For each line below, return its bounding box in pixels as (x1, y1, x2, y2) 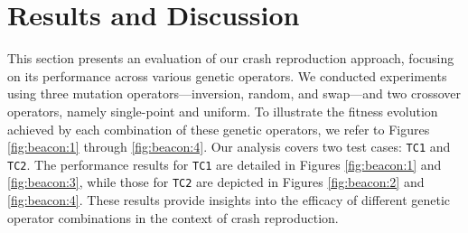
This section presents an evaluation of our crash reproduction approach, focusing (7, 49, 454, 68)
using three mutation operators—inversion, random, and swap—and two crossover (7, 84, 462, 103)
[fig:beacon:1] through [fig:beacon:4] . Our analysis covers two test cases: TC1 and (7, 137, 451, 156)
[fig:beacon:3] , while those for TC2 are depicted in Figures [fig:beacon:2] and (7, 172, 425, 191)
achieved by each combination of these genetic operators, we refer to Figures (7, 119, 430, 138)
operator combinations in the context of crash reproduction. (7, 208, 339, 227)
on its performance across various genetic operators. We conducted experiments (7, 66, 447, 85)
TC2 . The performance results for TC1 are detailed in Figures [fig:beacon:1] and (7, 154, 442, 173)
